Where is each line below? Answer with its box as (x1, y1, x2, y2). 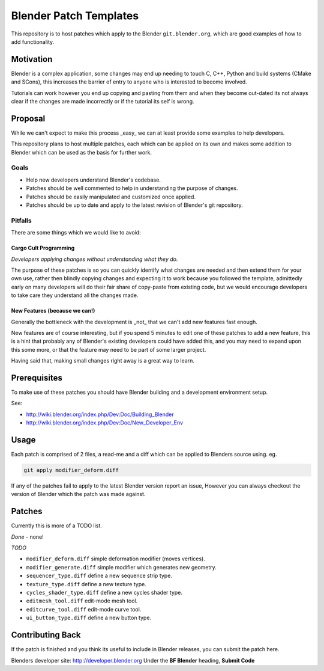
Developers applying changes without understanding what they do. (11, 256, 178, 263)
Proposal (11, 113, 46, 123)
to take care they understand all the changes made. (11, 292, 139, 299)
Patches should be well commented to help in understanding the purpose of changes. (26, 185, 238, 192)
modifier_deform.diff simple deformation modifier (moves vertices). (26, 555, 205, 562)
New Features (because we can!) (11, 307, 95, 314)
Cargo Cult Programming (11, 244, 75, 252)
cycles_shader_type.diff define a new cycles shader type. (26, 589, 183, 596)
